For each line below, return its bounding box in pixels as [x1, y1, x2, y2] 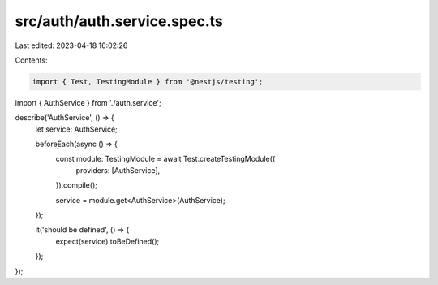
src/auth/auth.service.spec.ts [15, 12, 223, 30]
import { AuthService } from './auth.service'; [15, 97, 161, 107]
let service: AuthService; [35, 124, 118, 134]
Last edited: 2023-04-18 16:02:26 [15, 41, 128, 50]
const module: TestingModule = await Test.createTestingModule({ [55, 154, 276, 164]
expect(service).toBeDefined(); [55, 236, 160, 246]
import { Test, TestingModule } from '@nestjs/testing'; [32, 77, 264, 86]
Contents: [15, 55, 48, 65]
